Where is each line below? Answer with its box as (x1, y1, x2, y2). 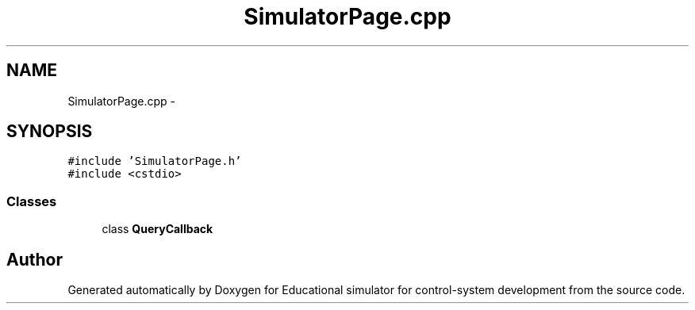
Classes (6, 193, 57, 209)
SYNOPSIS (6, 121, 93, 142)
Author (6, 249, 63, 270)
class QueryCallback (102, 222, 213, 236)
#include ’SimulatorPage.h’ (67, 155, 242, 168)
